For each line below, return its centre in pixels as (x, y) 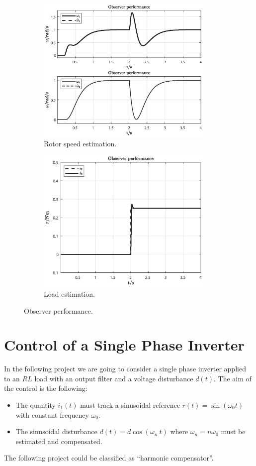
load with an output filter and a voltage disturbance (114, 378)
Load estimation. (69, 293)
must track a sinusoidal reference (130, 405)
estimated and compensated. (59, 441)
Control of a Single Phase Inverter (124, 345)
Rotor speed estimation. (80, 143)
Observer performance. (58, 310)
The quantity (36, 405)
